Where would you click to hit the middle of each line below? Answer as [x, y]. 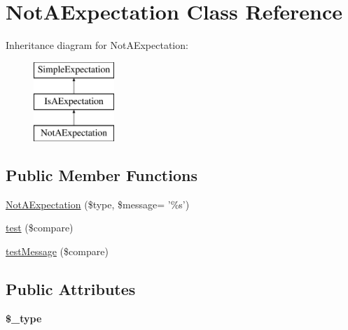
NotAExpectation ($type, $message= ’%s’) [98, 204]
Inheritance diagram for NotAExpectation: [97, 45]
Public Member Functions [102, 175]
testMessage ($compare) [57, 251]
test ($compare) [40, 228]
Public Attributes [71, 289]
